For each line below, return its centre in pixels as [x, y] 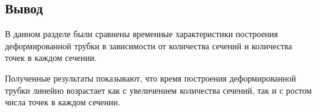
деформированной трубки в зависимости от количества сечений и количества [148, 45]
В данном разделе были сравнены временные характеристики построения [142, 34]
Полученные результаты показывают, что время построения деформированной [151, 78]
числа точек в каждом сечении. [63, 102]
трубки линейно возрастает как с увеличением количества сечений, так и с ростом [158, 90]
